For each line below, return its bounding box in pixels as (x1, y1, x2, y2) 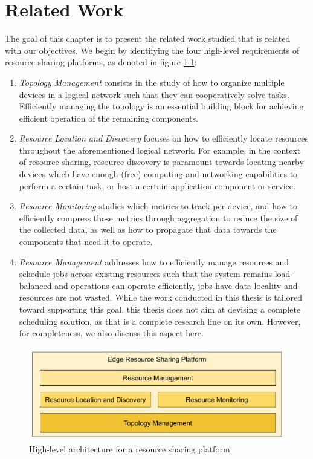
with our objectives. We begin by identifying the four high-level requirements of (5, 44, 300, 56)
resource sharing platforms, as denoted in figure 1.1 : (5, 56, 197, 68)
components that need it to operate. (19, 235, 153, 248)
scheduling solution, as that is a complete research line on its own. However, (19, 314, 301, 327)
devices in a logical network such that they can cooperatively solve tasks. (19, 88, 289, 100)
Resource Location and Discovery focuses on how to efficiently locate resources (19, 132, 309, 145)
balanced (19, 279, 52, 291)
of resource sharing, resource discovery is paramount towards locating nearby (19, 155, 304, 168)
